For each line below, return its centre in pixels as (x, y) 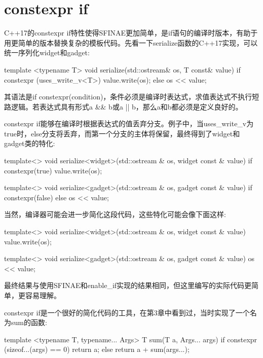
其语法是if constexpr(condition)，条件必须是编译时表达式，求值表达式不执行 (128, 97)
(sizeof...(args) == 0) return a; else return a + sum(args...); (97, 349)
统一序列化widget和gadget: (47, 52)
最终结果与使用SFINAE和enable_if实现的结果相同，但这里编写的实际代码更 (128, 285)
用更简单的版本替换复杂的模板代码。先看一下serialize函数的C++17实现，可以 (131, 42)
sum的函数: (29, 322)
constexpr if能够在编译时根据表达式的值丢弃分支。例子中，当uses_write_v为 (129, 123)
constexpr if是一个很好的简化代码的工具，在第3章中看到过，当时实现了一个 (127, 312)
